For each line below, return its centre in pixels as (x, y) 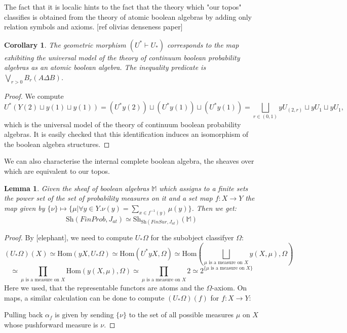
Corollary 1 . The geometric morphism (65, 44)
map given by (25, 208)
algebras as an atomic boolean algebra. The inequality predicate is (105, 67)
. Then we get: (214, 208)
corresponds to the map (203, 44)
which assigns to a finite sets (204, 188)
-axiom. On (229, 288)
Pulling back (24, 314)
